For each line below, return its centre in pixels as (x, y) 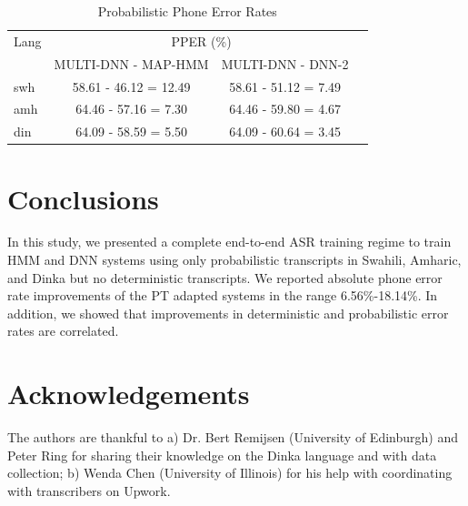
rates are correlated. (63, 331)
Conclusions (83, 198)
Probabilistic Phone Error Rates (187, 11)
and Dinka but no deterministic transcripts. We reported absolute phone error (225, 277)
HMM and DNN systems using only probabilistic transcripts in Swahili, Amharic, (234, 260)
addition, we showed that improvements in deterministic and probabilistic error (228, 313)
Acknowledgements (129, 394)
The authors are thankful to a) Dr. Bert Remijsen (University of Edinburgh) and (233, 437)
